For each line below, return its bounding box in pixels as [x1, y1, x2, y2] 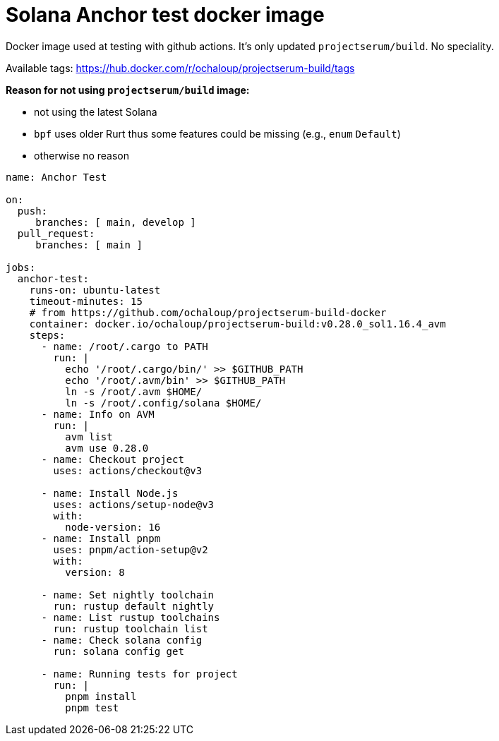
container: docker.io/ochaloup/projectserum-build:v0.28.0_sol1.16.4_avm [29, 318, 446, 330]
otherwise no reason [34, 149, 129, 162]
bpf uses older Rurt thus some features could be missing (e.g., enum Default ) [34, 127, 401, 140]
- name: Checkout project [41, 453, 184, 465]
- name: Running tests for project [41, 668, 238, 680]
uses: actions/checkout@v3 [53, 464, 203, 476]
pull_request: [17, 227, 95, 239]
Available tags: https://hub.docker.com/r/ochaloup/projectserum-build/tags [6, 61, 355, 74]
